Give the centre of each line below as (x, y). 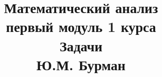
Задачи (81, 45)
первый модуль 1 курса (81, 26)
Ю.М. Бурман (81, 64)
